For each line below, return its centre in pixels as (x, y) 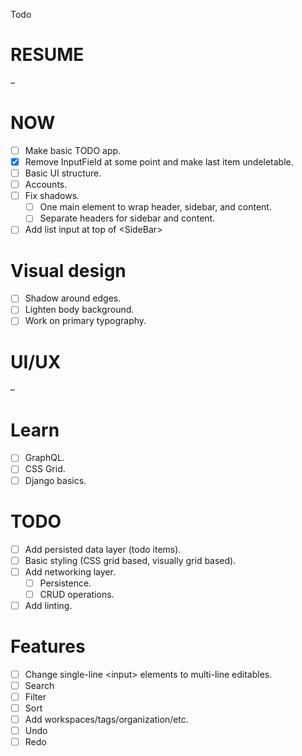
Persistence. (65, 583)
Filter (35, 696)
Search (39, 685)
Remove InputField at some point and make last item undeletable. (159, 161)
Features (48, 646)
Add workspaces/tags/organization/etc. (106, 720)
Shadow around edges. (73, 298)
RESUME (47, 55)
